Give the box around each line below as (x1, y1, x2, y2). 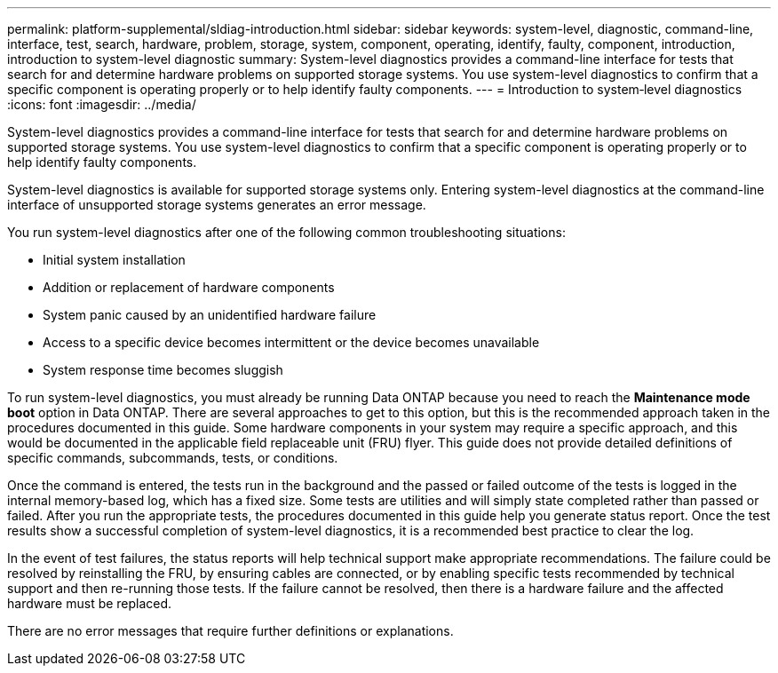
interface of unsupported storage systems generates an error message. (7, 197, 426, 212)
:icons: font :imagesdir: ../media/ (7, 97, 196, 112)
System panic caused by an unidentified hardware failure (43, 307, 377, 322)
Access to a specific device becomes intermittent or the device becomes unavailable (43, 335, 540, 350)
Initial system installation (43, 252, 186, 267)
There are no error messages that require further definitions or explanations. (7, 623, 454, 638)
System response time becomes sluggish (43, 362, 283, 377)
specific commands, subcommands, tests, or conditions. (7, 450, 338, 465)
